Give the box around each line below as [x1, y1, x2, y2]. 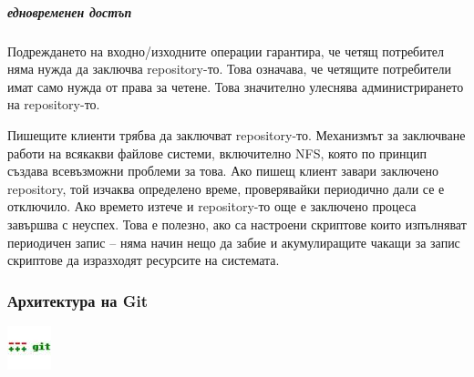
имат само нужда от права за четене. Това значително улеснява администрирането [7, 76, 464, 96]
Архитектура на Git [7, 289, 148, 311]
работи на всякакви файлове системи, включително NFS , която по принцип [7, 143, 427, 162]
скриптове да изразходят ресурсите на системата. [7, 250, 280, 270]
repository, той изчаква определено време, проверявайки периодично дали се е [7, 178, 445, 198]
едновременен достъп [7, 2, 132, 21]
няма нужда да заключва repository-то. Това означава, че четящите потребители [7, 59, 452, 78]
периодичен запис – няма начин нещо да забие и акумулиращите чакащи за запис [7, 232, 460, 251]
